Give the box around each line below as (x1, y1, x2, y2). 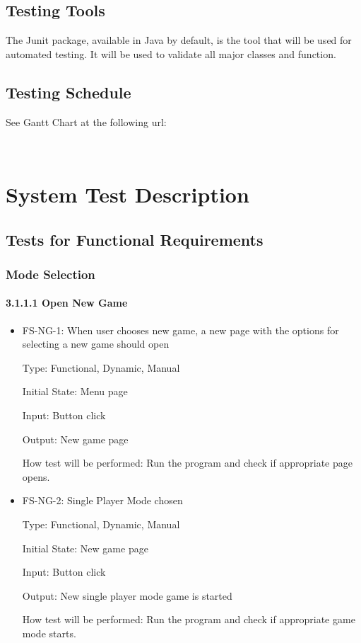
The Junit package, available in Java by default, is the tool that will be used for (6, 33, 352, 47)
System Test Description (6, 179, 249, 208)
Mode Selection (6, 265, 95, 283)
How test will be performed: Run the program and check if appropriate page (22, 455, 353, 470)
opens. (22, 469, 50, 484)
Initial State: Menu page (22, 384, 128, 399)
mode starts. (22, 625, 76, 640)
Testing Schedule (6, 81, 131, 103)
